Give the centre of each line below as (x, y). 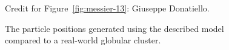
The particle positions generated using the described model (114, 28)
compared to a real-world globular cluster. (83, 40)
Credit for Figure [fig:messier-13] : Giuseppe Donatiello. (107, 8)
